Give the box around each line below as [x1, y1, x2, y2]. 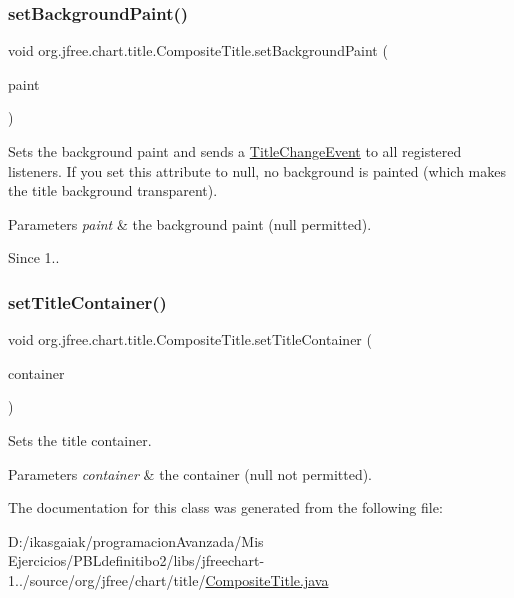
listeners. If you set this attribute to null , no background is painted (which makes [8, 160, 507, 181]
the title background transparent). [8, 180, 218, 201]
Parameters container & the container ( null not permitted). [8, 463, 372, 484]
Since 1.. [8, 247, 60, 268]
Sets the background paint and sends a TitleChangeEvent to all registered [8, 141, 462, 161]
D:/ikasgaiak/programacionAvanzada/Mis [8, 530, 264, 551]
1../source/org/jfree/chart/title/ [8, 569, 206, 590]
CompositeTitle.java [205, 569, 329, 590]
